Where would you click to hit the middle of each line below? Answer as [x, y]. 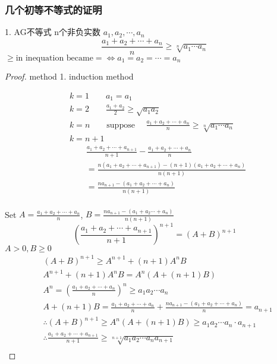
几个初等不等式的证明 [53, 9]
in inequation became [54, 58]
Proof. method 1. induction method [69, 76]
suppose [121, 125]
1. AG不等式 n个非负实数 [53, 32]
